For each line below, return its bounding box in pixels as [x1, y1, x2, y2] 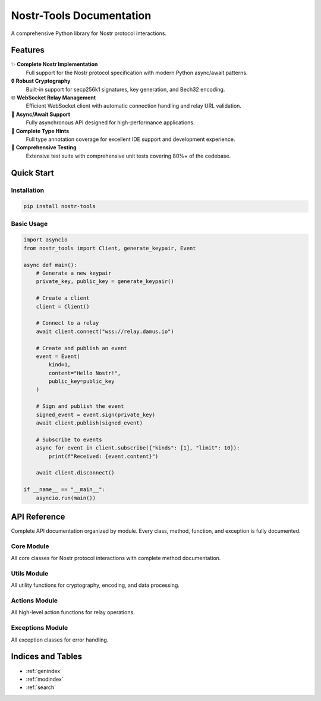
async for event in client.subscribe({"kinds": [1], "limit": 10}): [36, 445, 240, 451]
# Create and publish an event [36, 345, 127, 351]
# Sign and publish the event [36, 403, 124, 410]
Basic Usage [11, 219, 48, 228]
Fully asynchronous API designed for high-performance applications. [26, 119, 196, 126]
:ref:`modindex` [26, 675, 64, 683]
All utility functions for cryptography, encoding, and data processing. [11, 581, 180, 589]
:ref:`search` [26, 684, 56, 691]
